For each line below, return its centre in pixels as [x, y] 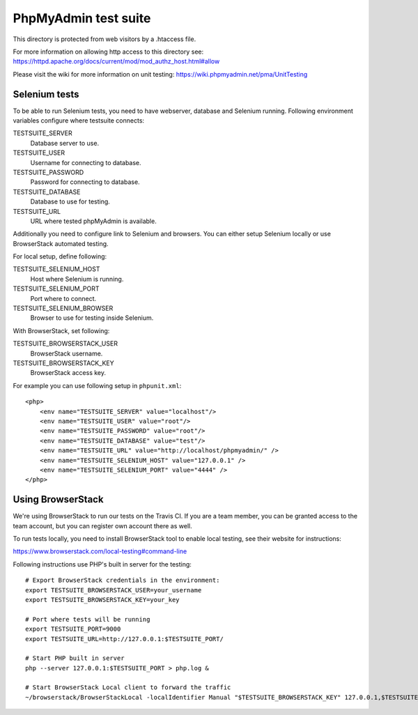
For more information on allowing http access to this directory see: [108, 52]
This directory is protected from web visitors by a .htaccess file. [104, 39]
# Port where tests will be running [88, 619]
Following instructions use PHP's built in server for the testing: [102, 564]
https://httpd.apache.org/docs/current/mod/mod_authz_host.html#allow [116, 61]
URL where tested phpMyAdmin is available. [93, 221]
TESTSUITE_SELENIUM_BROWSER [63, 308]
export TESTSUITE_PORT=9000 [73, 629]
